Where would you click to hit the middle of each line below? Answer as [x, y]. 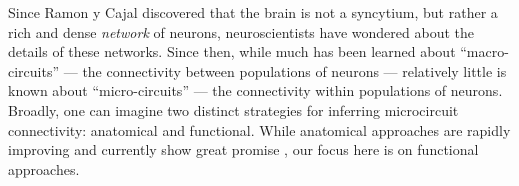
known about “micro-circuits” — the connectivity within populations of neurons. [255, 90]
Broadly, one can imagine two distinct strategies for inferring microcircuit [233, 109]
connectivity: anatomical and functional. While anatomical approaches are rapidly [259, 129]
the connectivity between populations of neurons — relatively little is [294, 70]
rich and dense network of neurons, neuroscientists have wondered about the [241, 31]
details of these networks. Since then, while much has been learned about [232, 51]
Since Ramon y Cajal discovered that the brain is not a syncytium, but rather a [253, 12]
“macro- [484, 51]
